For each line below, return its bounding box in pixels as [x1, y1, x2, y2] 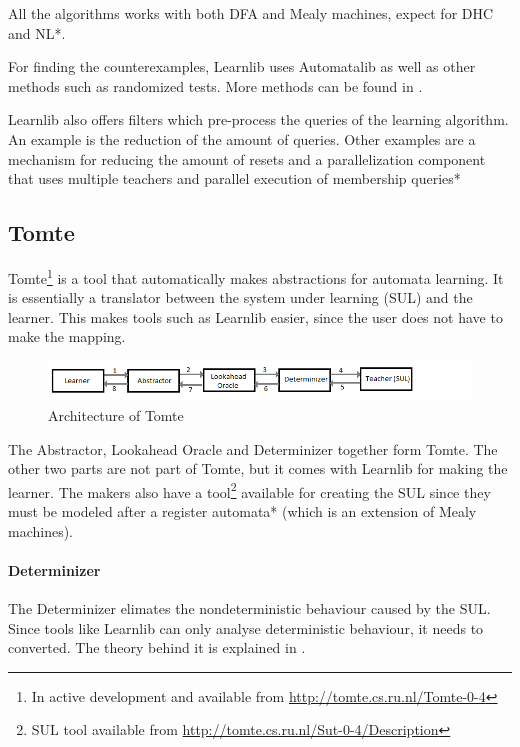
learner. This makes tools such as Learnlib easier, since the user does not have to [8, 306, 503, 327]
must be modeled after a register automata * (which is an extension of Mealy [8, 501, 477, 522]
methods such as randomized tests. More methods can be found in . [8, 75, 423, 96]
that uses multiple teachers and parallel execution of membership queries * [8, 168, 461, 189]
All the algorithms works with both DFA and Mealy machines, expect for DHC [8, 3, 494, 23]
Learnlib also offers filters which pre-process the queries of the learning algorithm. [8, 109, 509, 130]
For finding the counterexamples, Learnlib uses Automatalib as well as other [8, 56, 476, 77]
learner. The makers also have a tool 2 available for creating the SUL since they [8, 478, 491, 502]
